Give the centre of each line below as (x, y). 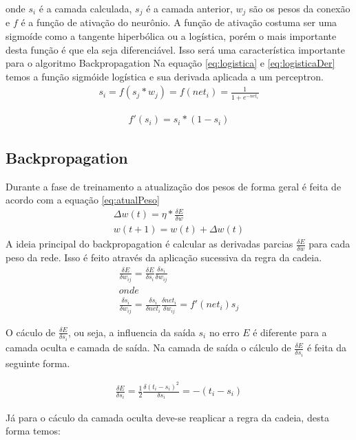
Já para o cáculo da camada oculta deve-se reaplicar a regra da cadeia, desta (167, 417)
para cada (329, 244)
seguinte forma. (38, 363)
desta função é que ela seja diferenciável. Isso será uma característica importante (175, 49)
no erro (224, 332)
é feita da (327, 348)
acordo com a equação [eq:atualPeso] (83, 200)
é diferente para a (290, 332)
